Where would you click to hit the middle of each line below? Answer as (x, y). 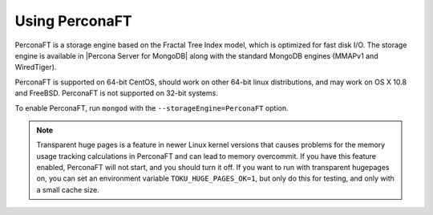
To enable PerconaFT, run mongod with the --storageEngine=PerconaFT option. (152, 107)
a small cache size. (68, 189)
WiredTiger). (36, 67)
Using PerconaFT (73, 21)
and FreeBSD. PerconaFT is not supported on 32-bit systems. (116, 93)
